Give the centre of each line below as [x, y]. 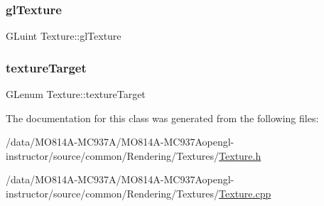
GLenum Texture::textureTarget [76, 94]
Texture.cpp [245, 193]
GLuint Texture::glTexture [64, 36]
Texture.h [240, 155]
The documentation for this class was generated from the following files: [162, 118]
